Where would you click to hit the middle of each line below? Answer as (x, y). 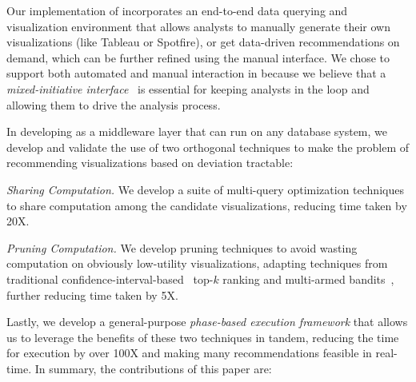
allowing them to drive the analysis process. (114, 104)
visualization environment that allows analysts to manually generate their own (198, 26)
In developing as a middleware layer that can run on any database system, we (197, 131)
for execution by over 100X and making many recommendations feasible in (189, 353)
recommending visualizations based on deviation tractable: (150, 163)
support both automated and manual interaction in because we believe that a (196, 73)
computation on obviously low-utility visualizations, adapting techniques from (197, 263)
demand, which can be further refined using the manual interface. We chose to (198, 57)
